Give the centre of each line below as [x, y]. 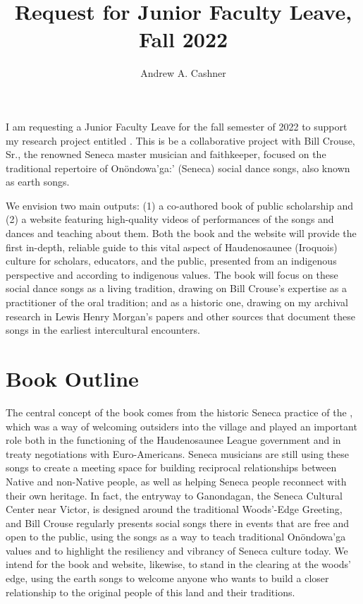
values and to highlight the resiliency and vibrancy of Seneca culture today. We [177, 550]
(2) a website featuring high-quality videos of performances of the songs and [170, 219]
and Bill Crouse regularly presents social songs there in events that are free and [178, 523]
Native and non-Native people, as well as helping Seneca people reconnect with [176, 481]
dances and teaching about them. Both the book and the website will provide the [181, 233]
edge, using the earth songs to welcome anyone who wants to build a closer [167, 578]
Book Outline [72, 378]
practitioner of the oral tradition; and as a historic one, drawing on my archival [177, 302]
